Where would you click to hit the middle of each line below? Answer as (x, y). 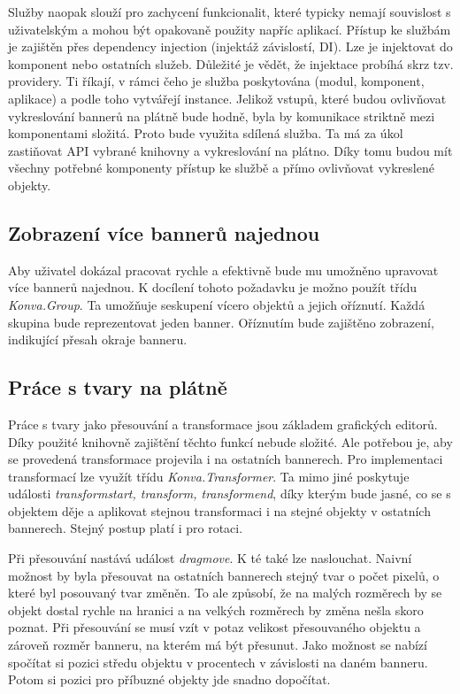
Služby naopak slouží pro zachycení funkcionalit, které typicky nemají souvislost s (230, 12)
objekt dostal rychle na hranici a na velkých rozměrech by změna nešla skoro (216, 609)
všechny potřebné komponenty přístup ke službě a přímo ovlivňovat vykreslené (221, 168)
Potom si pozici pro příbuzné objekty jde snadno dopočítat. (169, 679)
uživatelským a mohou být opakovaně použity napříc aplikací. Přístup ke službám (230, 29)
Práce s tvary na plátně (118, 387)
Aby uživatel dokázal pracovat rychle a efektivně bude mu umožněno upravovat (223, 270)
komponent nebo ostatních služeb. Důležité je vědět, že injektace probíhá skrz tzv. (231, 63)
